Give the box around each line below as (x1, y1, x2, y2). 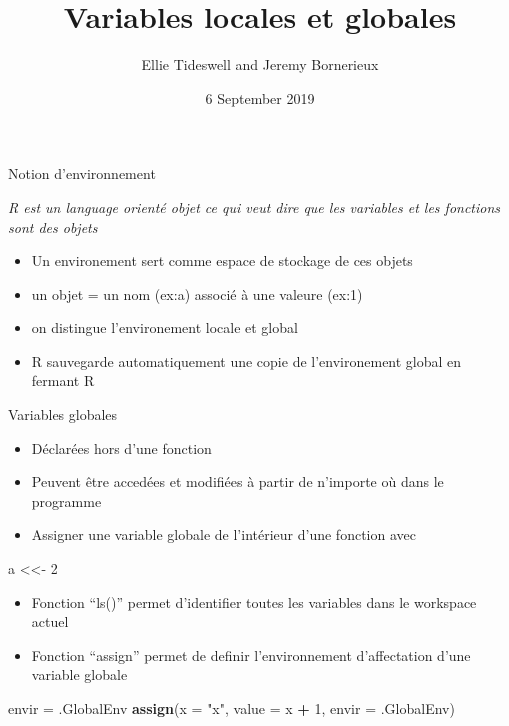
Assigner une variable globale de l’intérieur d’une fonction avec (31, 524, 416, 545)
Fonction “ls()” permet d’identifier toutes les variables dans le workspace (31, 591, 477, 612)
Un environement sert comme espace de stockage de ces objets (31, 250, 413, 271)
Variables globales (8, 404, 118, 425)
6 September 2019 (205, 87, 315, 108)
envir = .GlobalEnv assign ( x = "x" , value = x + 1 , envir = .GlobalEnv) (8, 698, 455, 718)
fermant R (31, 370, 95, 391)
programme (31, 490, 102, 511)
